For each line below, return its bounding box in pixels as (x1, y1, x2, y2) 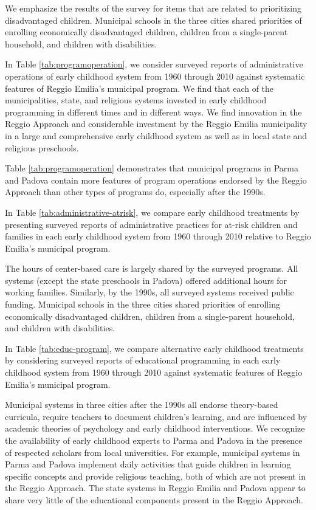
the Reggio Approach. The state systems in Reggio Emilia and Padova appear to (5, 481, 306, 494)
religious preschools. (5, 141, 79, 154)
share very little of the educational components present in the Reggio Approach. (5, 493, 303, 506)
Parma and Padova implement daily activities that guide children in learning (5, 458, 291, 470)
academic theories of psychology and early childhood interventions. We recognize (5, 422, 305, 435)
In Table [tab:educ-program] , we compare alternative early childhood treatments (5, 342, 304, 354)
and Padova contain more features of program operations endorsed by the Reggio (5, 173, 307, 186)
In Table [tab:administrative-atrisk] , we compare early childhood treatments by (5, 205, 300, 218)
